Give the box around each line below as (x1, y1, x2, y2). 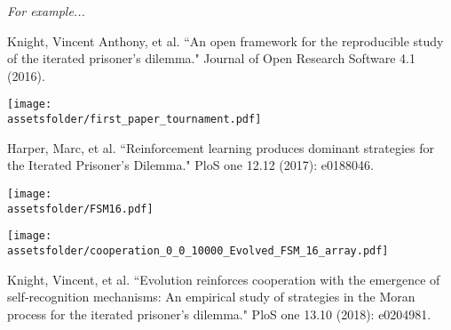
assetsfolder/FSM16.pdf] (7, 202, 154, 215)
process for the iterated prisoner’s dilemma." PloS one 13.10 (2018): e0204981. (7, 304, 431, 323)
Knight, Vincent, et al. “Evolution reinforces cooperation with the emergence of (7, 270, 440, 288)
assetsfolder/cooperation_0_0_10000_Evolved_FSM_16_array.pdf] (7, 244, 389, 257)
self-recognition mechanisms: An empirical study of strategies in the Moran (7, 287, 415, 306)
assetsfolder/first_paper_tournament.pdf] (7, 113, 262, 126)
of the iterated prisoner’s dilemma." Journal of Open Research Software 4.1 (7, 49, 415, 68)
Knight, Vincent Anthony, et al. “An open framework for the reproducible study (7, 31, 444, 50)
